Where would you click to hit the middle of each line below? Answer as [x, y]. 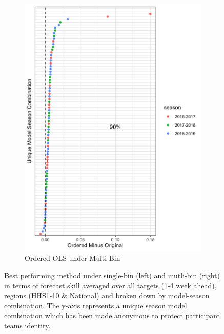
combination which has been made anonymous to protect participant [112, 315]
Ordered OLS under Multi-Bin [73, 258]
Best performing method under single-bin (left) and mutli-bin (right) [112, 275]
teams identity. [27, 326]
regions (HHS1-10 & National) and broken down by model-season [107, 295]
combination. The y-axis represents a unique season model [96, 305]
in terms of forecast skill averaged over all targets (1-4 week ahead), [110, 285]
